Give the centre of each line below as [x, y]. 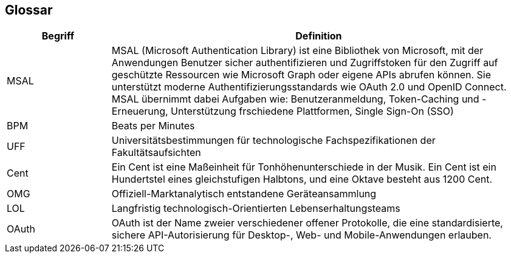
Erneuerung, [140, 111]
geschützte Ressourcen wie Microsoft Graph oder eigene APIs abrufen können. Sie [301, 75]
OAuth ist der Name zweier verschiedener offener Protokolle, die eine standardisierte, [307, 223]
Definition [319, 36]
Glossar [29, 10]
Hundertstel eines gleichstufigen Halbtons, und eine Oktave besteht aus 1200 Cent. [302, 179]
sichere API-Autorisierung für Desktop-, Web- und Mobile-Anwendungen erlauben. [301, 235]
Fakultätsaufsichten [156, 153]
